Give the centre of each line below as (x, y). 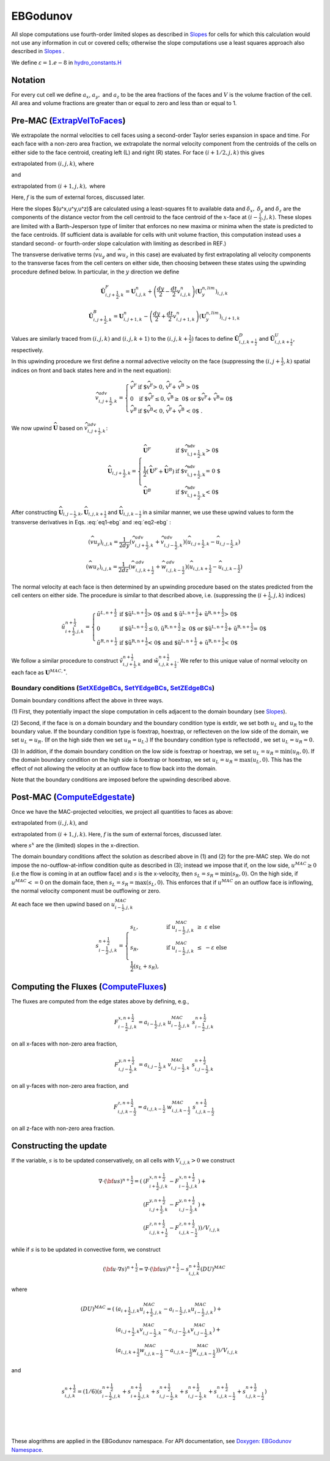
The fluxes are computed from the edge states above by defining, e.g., (100, 1001)
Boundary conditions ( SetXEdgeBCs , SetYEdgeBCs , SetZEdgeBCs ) (113, 688)
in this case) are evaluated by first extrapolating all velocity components (220, 255)
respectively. (28, 350)
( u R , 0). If (302, 752)
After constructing (34, 512)
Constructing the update (59, 1146)
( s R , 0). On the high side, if (264, 875)
